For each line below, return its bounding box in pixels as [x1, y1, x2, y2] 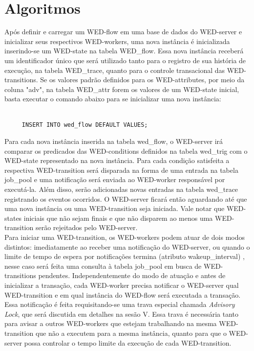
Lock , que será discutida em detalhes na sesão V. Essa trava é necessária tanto [4, 308, 239, 319]
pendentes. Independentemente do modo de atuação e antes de [38, 270, 226, 281]
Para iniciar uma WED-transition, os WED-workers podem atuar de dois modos [4, 232, 245, 242]
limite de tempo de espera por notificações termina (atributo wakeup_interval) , [4, 251, 245, 261]
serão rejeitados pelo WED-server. [35, 222, 138, 233]
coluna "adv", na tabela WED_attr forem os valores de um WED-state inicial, [4, 84, 239, 94]
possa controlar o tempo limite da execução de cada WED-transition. [24, 337, 232, 348]
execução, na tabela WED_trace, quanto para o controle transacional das [4, 65, 225, 75]
